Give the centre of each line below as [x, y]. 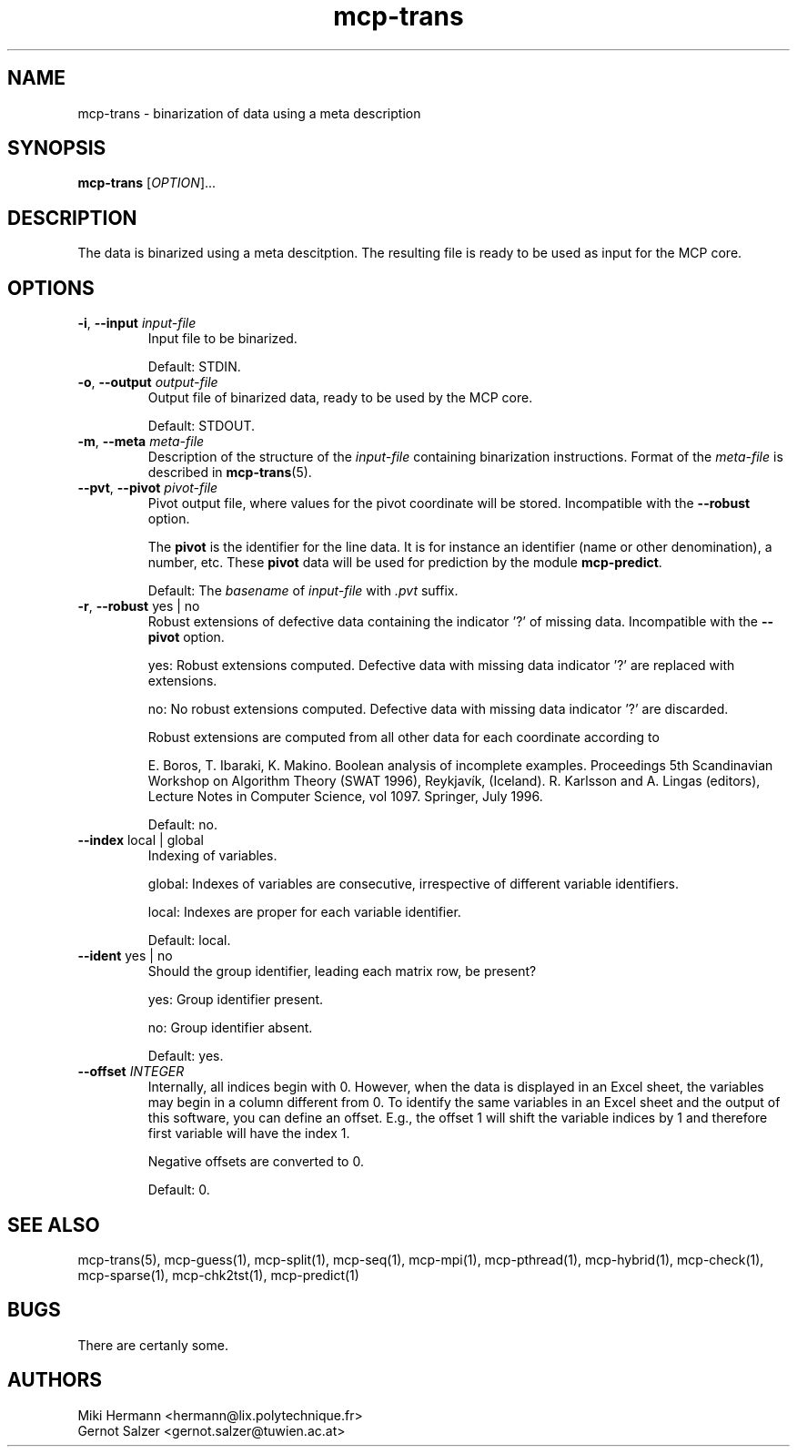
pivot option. [186, 637]
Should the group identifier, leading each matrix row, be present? [342, 971]
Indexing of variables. [212, 856]
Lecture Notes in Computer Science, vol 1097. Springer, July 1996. [345, 797]
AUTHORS [55, 1380]
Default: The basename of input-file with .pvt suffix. [303, 591]
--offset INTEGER [131, 1072]
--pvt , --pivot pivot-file [148, 488]
